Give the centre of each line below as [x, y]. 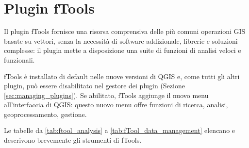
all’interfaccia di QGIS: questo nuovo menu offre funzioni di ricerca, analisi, [116, 105]
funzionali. [19, 59]
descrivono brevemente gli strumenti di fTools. [73, 140]
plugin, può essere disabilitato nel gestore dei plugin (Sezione [94, 86]
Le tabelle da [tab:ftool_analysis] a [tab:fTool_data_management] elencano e [120, 130]
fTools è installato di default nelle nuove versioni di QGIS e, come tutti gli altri [122, 76]
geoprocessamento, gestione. [45, 114]
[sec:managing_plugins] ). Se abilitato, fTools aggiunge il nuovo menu [106, 95]
